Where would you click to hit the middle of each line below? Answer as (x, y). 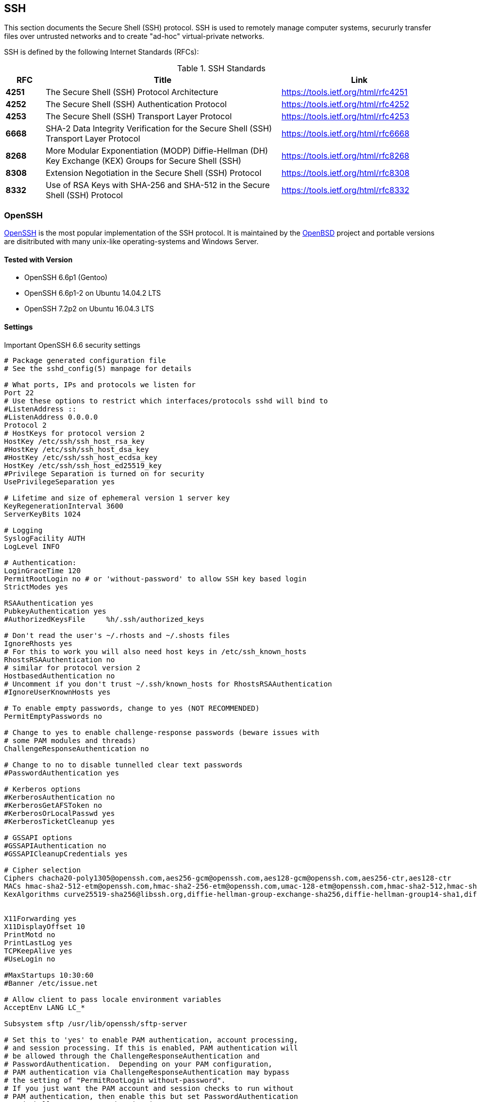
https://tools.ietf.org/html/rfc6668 (346, 134)
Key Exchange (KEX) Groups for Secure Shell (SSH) (144, 161)
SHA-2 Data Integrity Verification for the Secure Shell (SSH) (159, 129)
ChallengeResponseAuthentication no (77, 748)
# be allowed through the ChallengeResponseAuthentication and (132, 1056)
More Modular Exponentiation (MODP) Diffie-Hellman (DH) (157, 151)
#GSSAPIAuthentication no (55, 845)
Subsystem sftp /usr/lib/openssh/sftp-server (96, 1023)
